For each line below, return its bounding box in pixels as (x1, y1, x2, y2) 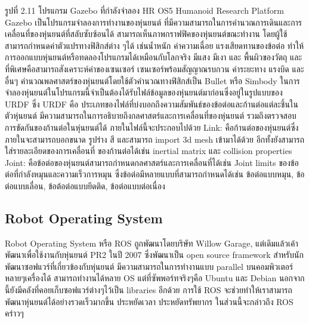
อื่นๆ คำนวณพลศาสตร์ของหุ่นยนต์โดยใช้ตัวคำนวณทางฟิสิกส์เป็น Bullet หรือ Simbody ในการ (5, 74, 300, 87)
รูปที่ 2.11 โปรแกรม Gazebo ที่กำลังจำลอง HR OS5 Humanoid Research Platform (5, 4, 284, 16)
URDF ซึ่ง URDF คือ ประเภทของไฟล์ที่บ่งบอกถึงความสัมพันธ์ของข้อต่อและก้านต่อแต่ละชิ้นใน (5, 97, 298, 110)
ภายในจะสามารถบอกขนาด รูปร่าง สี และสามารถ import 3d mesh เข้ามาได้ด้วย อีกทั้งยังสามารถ (5, 133, 305, 145)
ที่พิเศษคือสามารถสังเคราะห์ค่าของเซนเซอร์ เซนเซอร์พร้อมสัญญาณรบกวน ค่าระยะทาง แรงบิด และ (5, 62, 304, 75)
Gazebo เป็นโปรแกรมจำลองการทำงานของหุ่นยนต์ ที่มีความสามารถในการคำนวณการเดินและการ (5, 16, 302, 28)
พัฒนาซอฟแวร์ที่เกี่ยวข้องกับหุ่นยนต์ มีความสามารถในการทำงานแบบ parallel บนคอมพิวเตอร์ (5, 260, 293, 272)
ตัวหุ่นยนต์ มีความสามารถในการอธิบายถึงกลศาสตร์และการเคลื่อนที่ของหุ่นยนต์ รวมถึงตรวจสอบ (5, 109, 296, 122)
